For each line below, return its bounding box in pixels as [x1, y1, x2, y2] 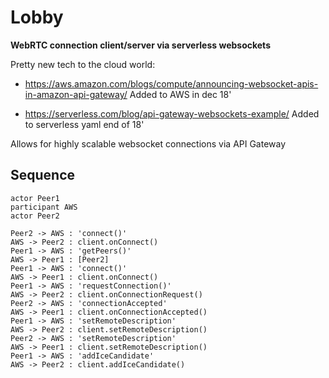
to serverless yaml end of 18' [24, 118, 145, 130]
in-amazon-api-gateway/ [24, 88, 128, 100]
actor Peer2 [10, 211, 60, 221]
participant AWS [10, 202, 78, 212]
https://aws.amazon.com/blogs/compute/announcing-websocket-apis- [24, 77, 319, 90]
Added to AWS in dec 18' [129, 88, 232, 100]
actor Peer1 [10, 193, 60, 203]
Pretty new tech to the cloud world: [10, 58, 156, 70]
